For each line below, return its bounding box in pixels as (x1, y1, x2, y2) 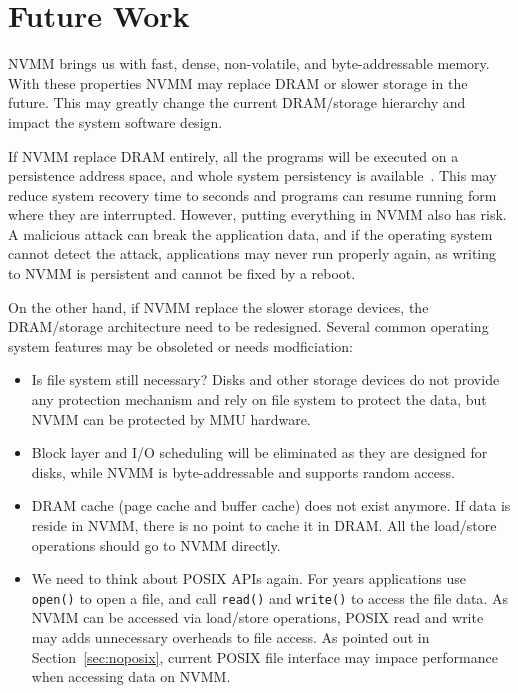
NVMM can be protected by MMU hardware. (31, 408, 311, 429)
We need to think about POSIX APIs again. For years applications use (31, 568, 467, 589)
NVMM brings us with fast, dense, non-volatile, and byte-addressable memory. (8, 53, 490, 74)
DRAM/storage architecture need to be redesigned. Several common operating (8, 316, 489, 337)
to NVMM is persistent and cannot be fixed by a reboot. (8, 263, 356, 284)
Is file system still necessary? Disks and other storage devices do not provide (31, 369, 500, 390)
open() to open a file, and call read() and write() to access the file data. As (31, 587, 508, 608)
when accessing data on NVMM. (31, 666, 231, 687)
